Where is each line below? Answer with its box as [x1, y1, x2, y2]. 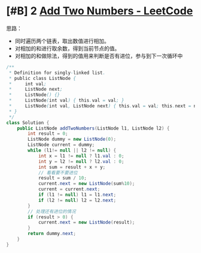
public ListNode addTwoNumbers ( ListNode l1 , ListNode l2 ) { [17, 125, 170, 131]
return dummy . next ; [28, 231, 77, 237]
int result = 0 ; [28, 131, 68, 137]
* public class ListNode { [8, 75, 77, 81]
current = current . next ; [38, 186, 100, 192]
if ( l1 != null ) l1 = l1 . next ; [38, 192, 117, 198]
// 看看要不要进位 [38, 169, 78, 175]
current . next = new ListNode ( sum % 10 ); [38, 181, 135, 187]
